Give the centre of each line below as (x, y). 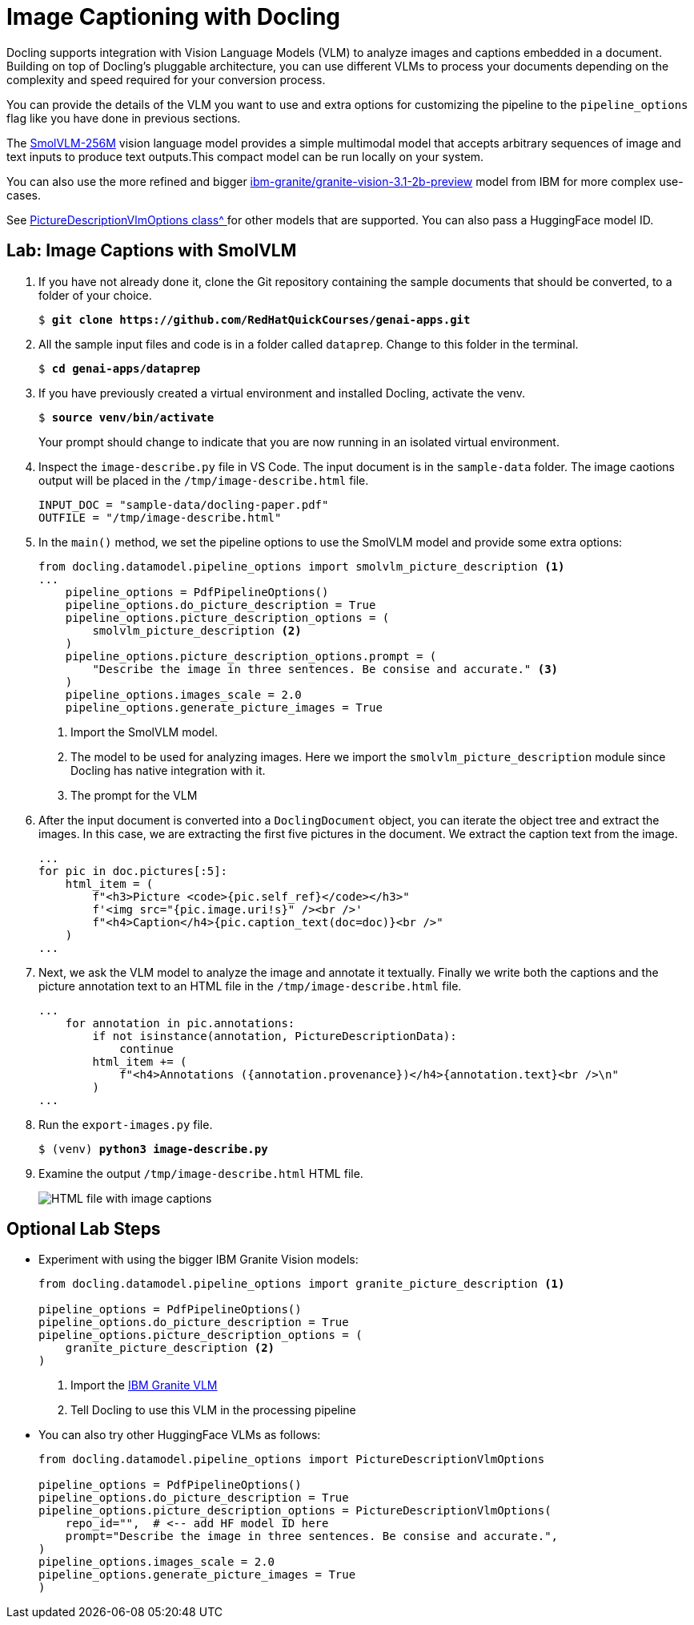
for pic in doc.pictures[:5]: (133, 871)
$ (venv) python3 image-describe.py (153, 1149)
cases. (24, 195)
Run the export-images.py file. (126, 1124)
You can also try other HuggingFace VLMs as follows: (180, 1435)
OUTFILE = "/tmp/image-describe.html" (160, 517)
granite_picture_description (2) (170, 1348)
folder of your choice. (95, 295)
